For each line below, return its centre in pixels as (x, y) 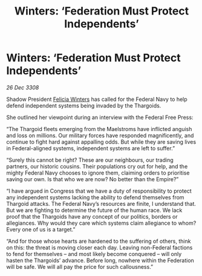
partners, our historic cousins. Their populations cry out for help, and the (97, 166)
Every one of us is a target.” (41, 229)
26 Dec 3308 (23, 87)
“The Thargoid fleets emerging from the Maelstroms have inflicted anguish (99, 129)
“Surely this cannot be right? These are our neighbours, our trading (90, 160)
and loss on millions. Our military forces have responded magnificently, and (100, 135)
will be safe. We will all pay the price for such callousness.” (80, 266)
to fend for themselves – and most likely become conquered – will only (94, 254)
